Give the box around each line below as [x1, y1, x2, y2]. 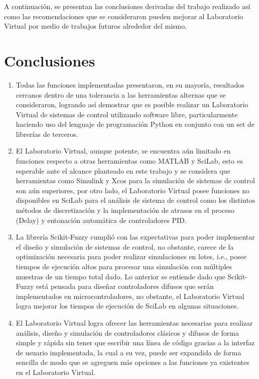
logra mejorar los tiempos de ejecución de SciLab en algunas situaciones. [16, 300, 239, 311]
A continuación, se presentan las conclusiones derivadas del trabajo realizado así [4, 1, 250, 11]
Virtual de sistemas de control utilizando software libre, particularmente [16, 109, 238, 119]
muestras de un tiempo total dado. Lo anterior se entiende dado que [16, 271, 225, 281]
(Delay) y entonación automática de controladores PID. [16, 214, 187, 225]
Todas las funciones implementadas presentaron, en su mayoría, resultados [16, 79, 244, 90]
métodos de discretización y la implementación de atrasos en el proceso [16, 205, 235, 215]
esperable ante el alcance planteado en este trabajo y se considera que [16, 165, 230, 176]
